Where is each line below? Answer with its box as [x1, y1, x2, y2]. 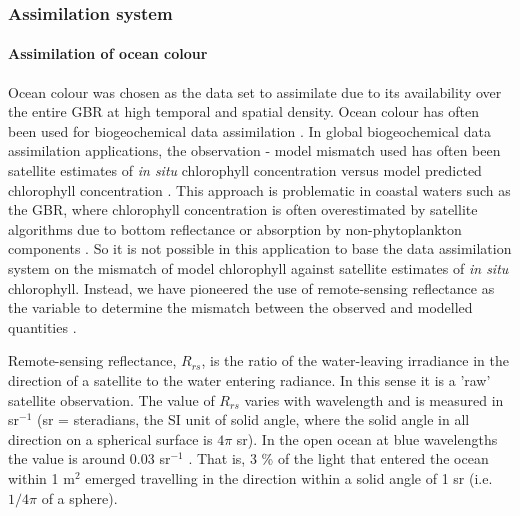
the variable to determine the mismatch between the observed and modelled [8, 297, 473, 318]
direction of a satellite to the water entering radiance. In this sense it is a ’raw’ [8, 369, 491, 390]
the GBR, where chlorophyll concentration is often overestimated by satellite [8, 199, 478, 220]
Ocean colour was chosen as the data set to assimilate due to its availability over [8, 81, 502, 102]
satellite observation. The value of [8, 389, 215, 410]
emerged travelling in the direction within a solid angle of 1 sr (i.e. [85, 467, 493, 488]
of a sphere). [41, 487, 118, 508]
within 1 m [8, 467, 75, 488]
